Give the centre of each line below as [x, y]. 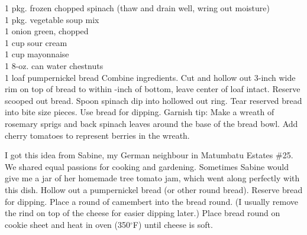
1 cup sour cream [36, 42]
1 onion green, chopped [47, 31]
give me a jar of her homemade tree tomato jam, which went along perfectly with [152, 178]
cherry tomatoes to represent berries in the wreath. [97, 135]
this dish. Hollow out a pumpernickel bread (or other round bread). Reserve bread [154, 189]
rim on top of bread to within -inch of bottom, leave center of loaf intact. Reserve [153, 89]
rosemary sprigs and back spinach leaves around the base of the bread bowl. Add [151, 123]
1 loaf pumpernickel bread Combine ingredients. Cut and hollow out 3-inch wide [150, 77]
